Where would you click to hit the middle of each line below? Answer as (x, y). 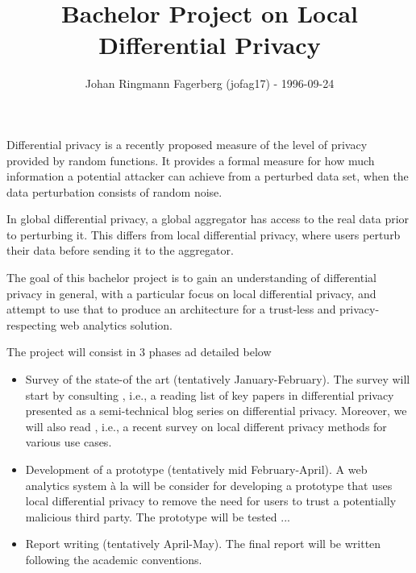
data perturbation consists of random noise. (114, 191)
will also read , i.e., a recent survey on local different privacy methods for (206, 426)
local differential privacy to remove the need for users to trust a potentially (211, 501)
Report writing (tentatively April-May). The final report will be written (203, 544)
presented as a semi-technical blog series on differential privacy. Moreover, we (216, 411)
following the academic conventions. (114, 559)
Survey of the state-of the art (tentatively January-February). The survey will (218, 379)
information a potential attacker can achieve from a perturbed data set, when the (208, 176)
